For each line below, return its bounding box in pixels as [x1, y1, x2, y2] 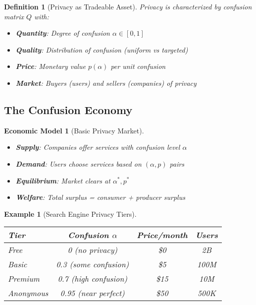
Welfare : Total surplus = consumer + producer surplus [15, 192, 185, 202]
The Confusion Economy [4, 102, 133, 117]
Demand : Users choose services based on [15, 158, 142, 169]
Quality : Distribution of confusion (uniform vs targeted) [15, 44, 188, 55]
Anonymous [8, 287, 49, 299]
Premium [8, 273, 40, 285]
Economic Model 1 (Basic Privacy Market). [4, 125, 144, 135]
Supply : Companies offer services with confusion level [15, 142, 180, 152]
